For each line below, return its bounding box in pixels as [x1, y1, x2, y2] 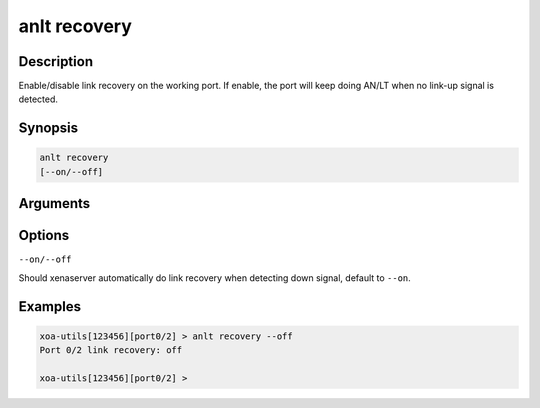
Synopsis [18, 120, 79, 137]
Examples [18, 298, 82, 315]
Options [18, 227, 70, 244]
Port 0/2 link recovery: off [39, 345, 183, 356]
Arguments [18, 195, 91, 212]
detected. [18, 93, 59, 105]
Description [18, 53, 94, 70]
